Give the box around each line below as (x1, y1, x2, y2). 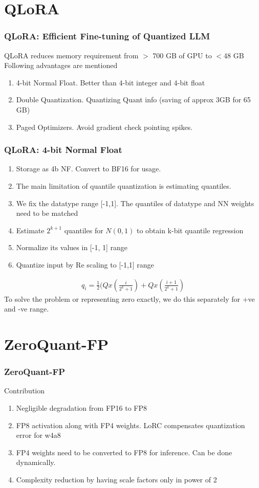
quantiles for (64, 225, 103, 235)
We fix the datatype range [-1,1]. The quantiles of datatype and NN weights (16, 197, 254, 208)
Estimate (16, 225, 45, 235)
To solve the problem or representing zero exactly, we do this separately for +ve (4, 293, 255, 304)
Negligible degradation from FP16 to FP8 (16, 402, 147, 413)
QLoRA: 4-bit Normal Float (4, 143, 122, 156)
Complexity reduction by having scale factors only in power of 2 (16, 474, 217, 484)
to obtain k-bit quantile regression (136, 225, 244, 235)
